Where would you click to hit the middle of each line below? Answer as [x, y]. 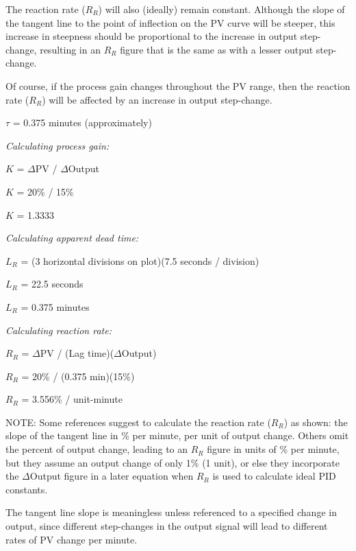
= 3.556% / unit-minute [72, 399]
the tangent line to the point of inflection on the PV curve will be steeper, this [170, 22]
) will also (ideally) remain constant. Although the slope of [221, 9]
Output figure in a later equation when [112, 476]
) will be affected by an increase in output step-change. [157, 99]
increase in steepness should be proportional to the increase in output [152, 36]
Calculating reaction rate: [59, 330]
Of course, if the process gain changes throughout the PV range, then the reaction [178, 85]
